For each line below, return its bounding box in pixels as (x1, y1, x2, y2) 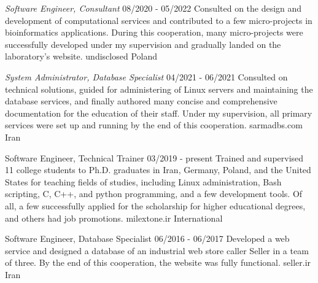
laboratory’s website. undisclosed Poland (5, 50, 157, 63)
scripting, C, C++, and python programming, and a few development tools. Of (5, 187, 303, 200)
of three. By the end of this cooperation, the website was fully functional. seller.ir (5, 256, 311, 269)
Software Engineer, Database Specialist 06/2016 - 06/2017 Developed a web (5, 232, 290, 245)
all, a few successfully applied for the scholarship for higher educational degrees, (5, 199, 306, 212)
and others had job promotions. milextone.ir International (5, 211, 223, 224)
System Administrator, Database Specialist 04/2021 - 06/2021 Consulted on (5, 70, 288, 83)
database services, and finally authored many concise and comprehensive (5, 95, 277, 107)
